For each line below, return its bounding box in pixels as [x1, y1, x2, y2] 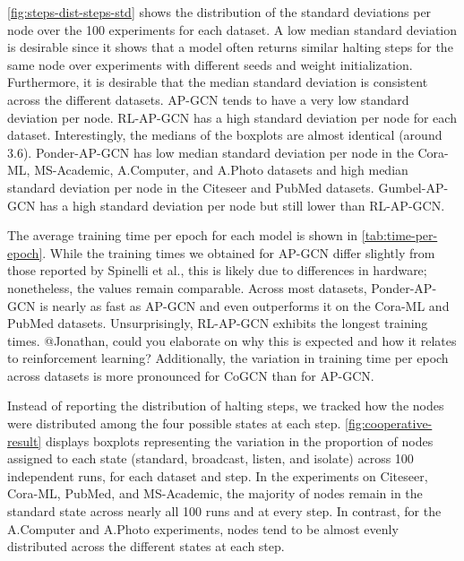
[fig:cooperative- [345, 414, 433, 433]
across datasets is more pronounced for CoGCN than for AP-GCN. [7, 366, 374, 384]
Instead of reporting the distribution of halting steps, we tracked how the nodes [7, 396, 444, 415]
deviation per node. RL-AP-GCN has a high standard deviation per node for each [7, 108, 457, 126]
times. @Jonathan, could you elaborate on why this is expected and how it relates [7, 331, 457, 350]
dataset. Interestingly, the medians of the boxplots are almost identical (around [7, 125, 443, 144]
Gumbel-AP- [378, 177, 449, 196]
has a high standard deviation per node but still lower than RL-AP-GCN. [39, 195, 445, 214]
